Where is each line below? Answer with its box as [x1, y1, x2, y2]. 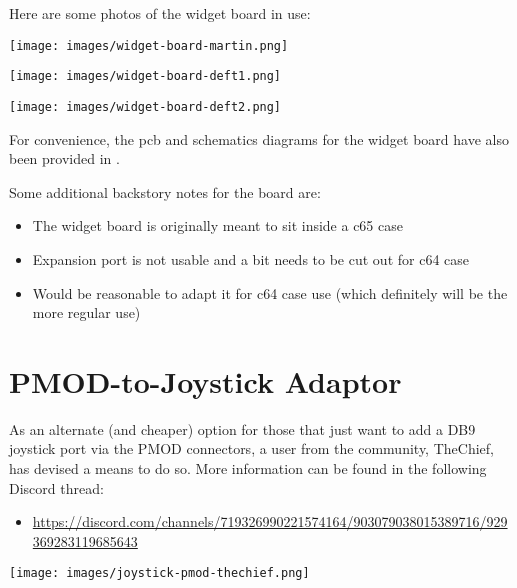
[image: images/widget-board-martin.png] [9, 38, 289, 53]
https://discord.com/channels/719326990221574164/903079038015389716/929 [32, 511, 508, 532]
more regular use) [32, 302, 141, 323]
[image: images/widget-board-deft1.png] [9, 69, 282, 84]
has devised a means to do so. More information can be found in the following [9, 458, 487, 479]
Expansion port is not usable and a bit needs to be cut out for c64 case [32, 248, 470, 269]
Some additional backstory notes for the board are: [9, 181, 321, 202]
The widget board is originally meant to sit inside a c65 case [32, 215, 403, 236]
